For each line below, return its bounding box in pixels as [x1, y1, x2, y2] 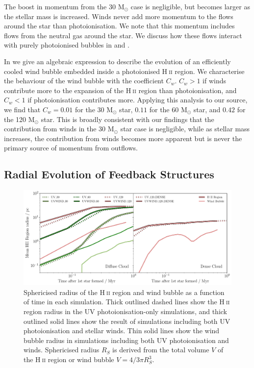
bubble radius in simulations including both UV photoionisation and [24, 335, 229, 345]
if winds [203, 75, 227, 86]
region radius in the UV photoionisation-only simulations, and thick [24, 306, 228, 317]
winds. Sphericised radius [24, 344, 100, 355]
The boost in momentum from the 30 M [4, 1, 125, 11]
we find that [4, 104, 41, 114]
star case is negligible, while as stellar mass [120, 123, 250, 134]
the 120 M [4, 114, 35, 124]
